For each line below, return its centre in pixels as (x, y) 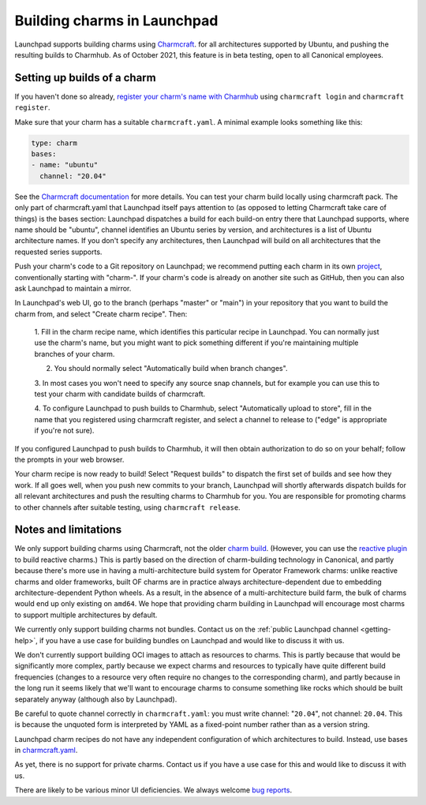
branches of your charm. (75, 354)
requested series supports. (58, 252)
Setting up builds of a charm (86, 78)
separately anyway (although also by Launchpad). (96, 699)
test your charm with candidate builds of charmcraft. (120, 394)
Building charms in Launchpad (116, 21)
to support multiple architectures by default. (86, 615)
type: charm (54, 143)
